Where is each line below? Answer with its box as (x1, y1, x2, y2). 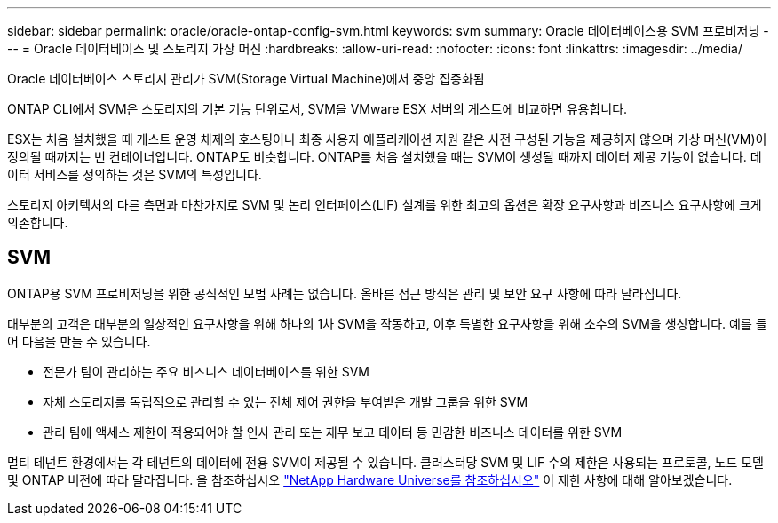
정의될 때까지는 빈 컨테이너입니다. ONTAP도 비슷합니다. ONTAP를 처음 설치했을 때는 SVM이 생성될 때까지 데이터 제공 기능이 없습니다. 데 (7, 149, 762, 164)
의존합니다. (7, 215, 68, 230)
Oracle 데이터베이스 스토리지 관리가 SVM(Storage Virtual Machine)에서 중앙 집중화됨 (7, 71, 485, 86)
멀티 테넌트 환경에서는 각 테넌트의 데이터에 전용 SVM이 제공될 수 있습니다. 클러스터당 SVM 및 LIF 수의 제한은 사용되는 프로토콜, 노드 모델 (7, 454, 764, 470)
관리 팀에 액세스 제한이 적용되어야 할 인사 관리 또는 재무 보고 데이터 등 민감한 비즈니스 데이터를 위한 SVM (43, 424, 623, 440)
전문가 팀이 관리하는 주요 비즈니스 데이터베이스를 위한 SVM (43, 363, 369, 379)
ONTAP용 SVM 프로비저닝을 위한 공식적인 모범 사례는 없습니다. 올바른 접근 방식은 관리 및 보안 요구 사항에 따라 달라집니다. (7, 285, 682, 301)
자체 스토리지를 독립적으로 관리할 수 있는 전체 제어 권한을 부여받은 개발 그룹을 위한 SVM (43, 393, 528, 409)
